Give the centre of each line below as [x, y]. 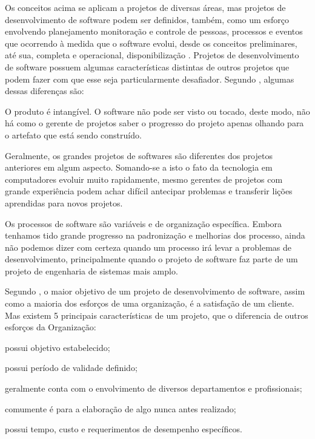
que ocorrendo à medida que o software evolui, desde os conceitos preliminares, [151, 43]
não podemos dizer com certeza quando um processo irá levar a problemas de [148, 247]
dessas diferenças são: [45, 91]
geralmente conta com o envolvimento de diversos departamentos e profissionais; [154, 388]
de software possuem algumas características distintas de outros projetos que [147, 66]
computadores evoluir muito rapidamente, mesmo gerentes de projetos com [144, 179]
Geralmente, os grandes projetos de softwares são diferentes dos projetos [139, 155]
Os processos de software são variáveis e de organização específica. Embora [144, 223]
